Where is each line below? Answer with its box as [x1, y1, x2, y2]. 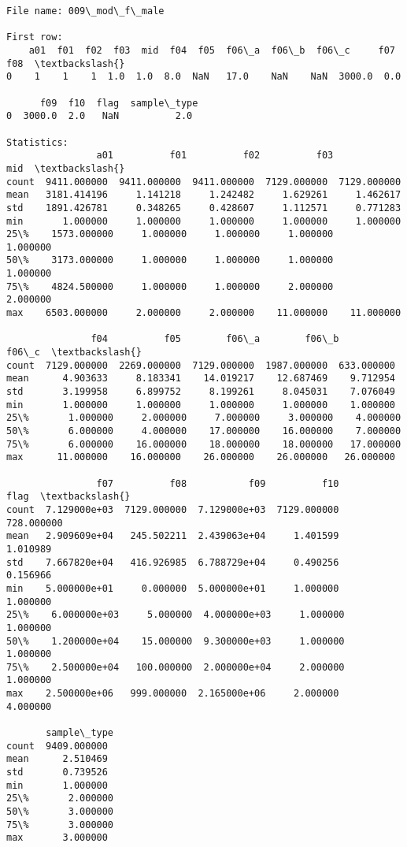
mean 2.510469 [6, 753, 108, 765]
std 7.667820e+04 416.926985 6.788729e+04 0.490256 [6, 556, 339, 568]
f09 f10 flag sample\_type [39, 97, 198, 109]
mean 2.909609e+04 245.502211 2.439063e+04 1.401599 [6, 530, 339, 542]
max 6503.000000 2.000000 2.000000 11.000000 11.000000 [6, 307, 401, 319]
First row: [6, 32, 63, 43]
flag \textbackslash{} [6, 491, 131, 503]
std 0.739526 [6, 767, 108, 778]
